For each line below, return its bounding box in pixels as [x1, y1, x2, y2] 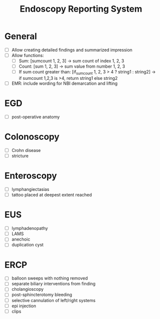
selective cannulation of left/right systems [11, 297, 96, 303]
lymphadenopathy [11, 225, 48, 231]
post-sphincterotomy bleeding [11, 292, 72, 298]
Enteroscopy [4, 170, 57, 181]
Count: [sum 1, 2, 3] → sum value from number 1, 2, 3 [18, 63, 126, 69]
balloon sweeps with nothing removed [11, 275, 88, 281]
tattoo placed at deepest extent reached [11, 192, 92, 198]
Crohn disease [11, 147, 41, 153]
